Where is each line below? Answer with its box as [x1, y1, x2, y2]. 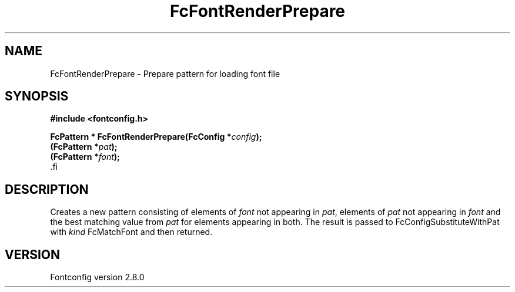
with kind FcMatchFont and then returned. [50, 227, 213, 237]
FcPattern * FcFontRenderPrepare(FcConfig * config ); [50, 132, 262, 142]
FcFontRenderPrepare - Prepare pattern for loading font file [50, 68, 280, 79]
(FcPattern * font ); [50, 152, 120, 162]
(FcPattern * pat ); [50, 142, 118, 152]
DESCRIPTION [5, 182, 89, 197]
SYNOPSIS [5, 89, 69, 104]
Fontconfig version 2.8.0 [50, 272, 145, 283]
